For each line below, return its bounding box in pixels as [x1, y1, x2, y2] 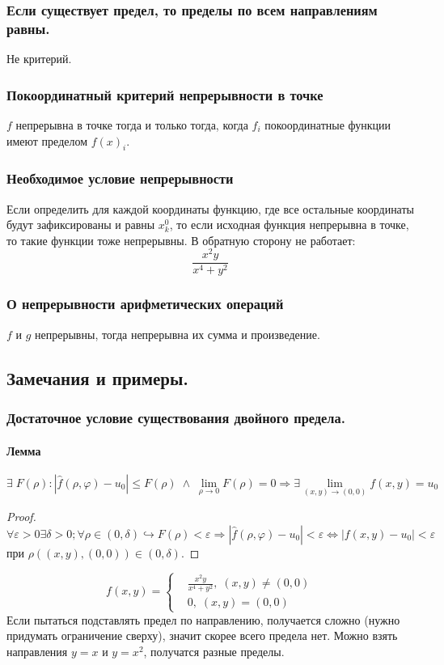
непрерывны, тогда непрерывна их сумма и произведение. [35, 325, 320, 342]
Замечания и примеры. [6, 365, 189, 390]
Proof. [6, 507, 36, 524]
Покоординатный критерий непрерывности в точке [6, 84, 323, 104]
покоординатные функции [264, 116, 391, 133]
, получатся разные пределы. [143, 642, 285, 659]
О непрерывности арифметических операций [6, 294, 284, 314]
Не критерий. [6, 50, 72, 67]
